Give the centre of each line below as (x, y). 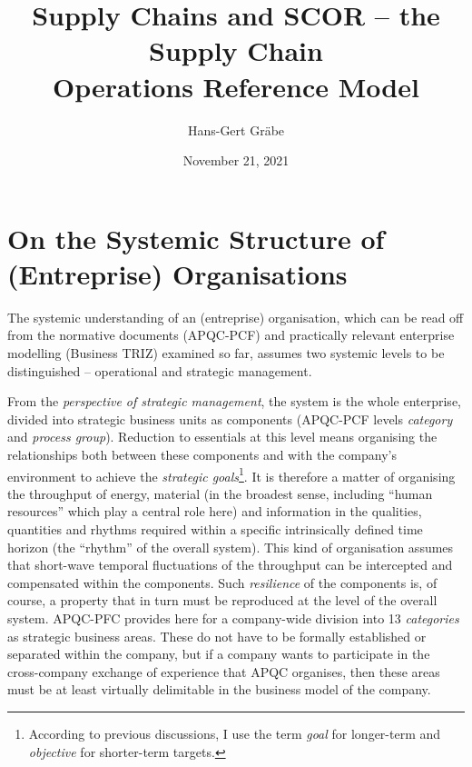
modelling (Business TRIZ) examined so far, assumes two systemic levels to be (226, 353)
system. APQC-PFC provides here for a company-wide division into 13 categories (233, 618)
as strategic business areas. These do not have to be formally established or (217, 636)
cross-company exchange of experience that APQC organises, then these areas (224, 671)
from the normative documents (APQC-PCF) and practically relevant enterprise (231, 335)
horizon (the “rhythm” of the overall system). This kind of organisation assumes (231, 547)
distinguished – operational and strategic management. (160, 370)
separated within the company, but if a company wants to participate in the (219, 654)
